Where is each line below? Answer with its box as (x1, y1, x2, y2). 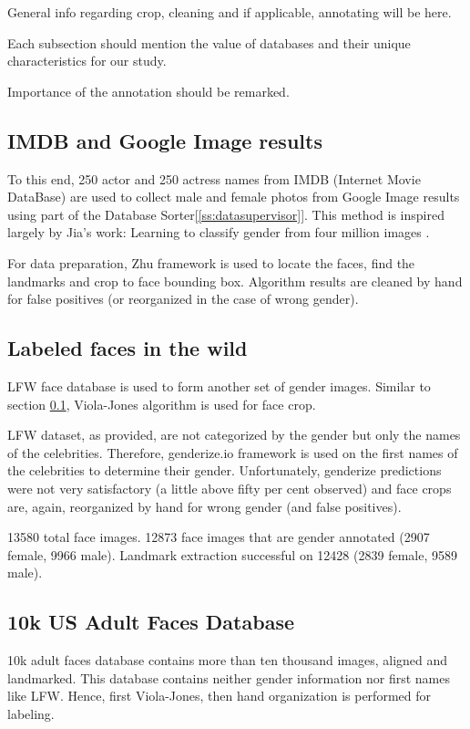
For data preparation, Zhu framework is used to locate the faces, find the (7, 253, 415, 272)
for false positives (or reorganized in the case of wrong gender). (7, 289, 359, 308)
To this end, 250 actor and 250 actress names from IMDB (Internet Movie (7, 169, 421, 188)
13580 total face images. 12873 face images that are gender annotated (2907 (7, 527, 430, 547)
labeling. (7, 703, 55, 723)
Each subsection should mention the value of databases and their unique (7, 33, 411, 52)
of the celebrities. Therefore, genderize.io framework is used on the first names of (7, 443, 458, 462)
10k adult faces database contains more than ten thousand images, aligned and (7, 651, 448, 670)
